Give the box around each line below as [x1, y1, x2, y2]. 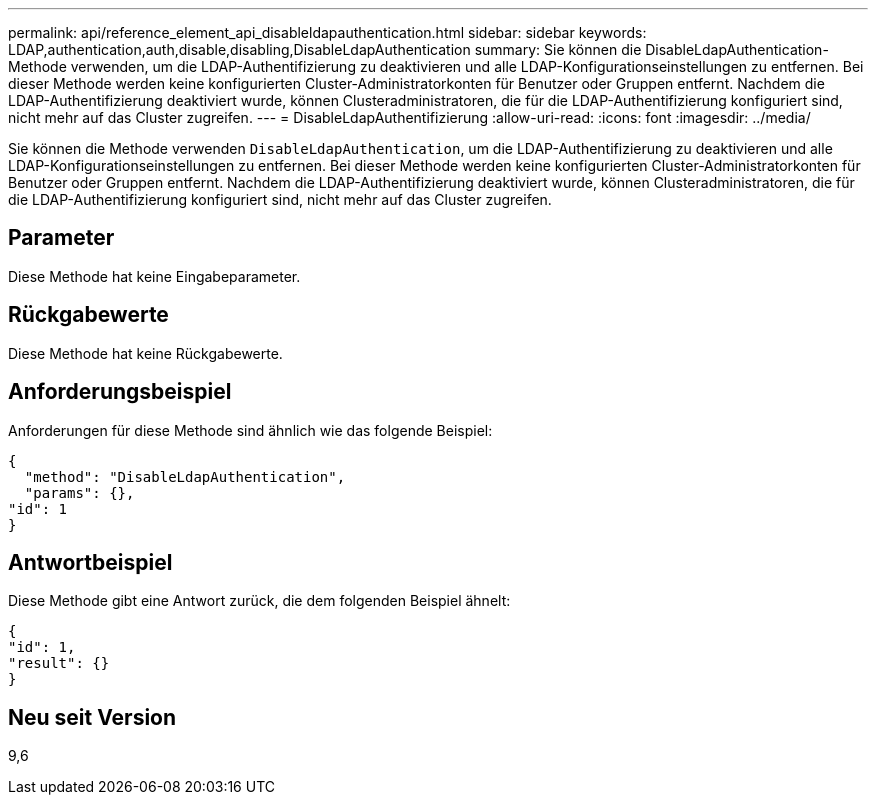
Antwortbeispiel [8, 549, 173, 575]
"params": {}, [24, 484, 135, 501]
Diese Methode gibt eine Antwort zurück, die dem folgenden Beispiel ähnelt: [8, 592, 511, 610]
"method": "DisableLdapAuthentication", [24, 468, 346, 485]
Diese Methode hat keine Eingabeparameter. [8, 267, 301, 285]
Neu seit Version [8, 704, 177, 730]
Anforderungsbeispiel [8, 379, 232, 405]
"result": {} [8, 655, 110, 672]
